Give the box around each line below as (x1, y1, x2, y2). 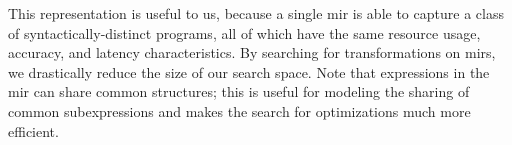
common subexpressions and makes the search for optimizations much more (8, 100, 471, 121)
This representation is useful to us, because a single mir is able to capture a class (8, 3, 504, 23)
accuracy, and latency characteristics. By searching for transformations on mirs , (8, 42, 496, 63)
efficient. (8, 120, 59, 141)
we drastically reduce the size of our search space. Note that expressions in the (8, 61, 490, 82)
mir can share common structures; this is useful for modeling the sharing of (8, 81, 470, 102)
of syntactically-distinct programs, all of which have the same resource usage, (8, 22, 481, 43)
